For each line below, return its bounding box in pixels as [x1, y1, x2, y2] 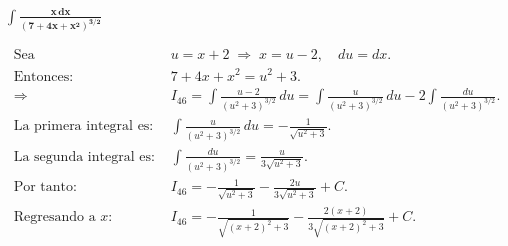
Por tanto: [13, 180, 77, 195]
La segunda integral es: [13, 149, 155, 164]
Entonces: [13, 69, 74, 84]
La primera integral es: [13, 119, 154, 134]
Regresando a [13, 210, 96, 225]
